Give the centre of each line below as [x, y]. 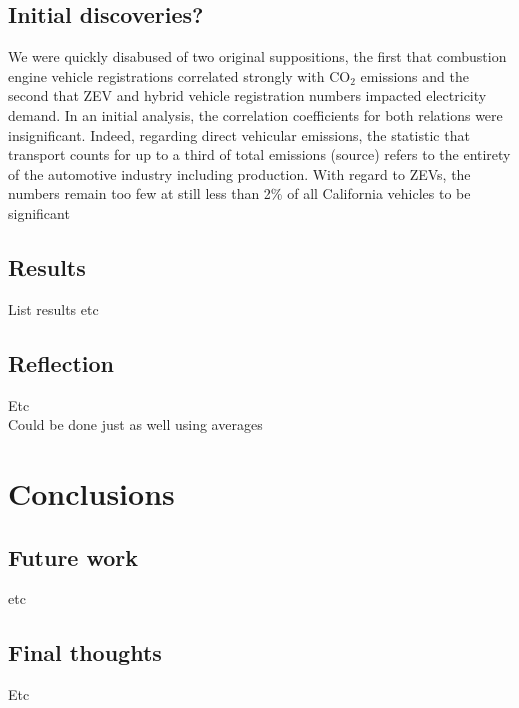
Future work [73, 556]
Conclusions [91, 492]
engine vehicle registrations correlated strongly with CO [179, 75]
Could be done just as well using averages [135, 424]
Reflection [61, 362]
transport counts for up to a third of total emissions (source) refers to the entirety [259, 154]
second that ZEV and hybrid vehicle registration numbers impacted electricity [247, 95]
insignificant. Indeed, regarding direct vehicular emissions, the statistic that [239, 134]
